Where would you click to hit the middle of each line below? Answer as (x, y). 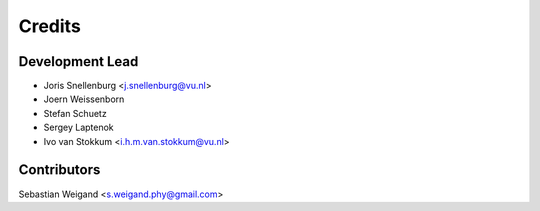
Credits (50, 26)
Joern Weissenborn (84, 99)
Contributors (59, 170)
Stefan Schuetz (75, 113)
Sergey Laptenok (78, 127)
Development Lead (78, 61)
